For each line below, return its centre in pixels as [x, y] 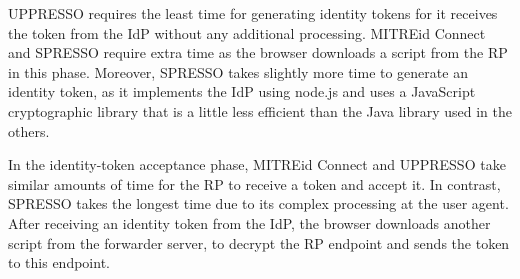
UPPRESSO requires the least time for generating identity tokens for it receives [253, 13]
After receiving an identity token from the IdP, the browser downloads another [249, 222]
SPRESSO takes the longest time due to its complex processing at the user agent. [258, 203]
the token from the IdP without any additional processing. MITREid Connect [247, 32]
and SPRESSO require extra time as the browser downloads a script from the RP [258, 52]
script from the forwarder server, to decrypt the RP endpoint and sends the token [259, 242]
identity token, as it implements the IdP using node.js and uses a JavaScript [242, 91]
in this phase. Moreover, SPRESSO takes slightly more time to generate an [238, 71]
